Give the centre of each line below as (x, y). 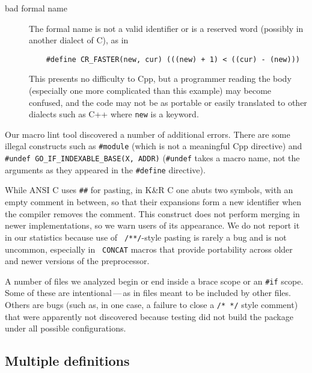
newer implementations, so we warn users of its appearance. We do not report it (152, 225)
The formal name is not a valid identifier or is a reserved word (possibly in (166, 28)
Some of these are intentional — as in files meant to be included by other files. (148, 293)
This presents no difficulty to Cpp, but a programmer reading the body (160, 79)
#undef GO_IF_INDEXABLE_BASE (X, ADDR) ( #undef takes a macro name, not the (152, 158)
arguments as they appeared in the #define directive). (105, 169)
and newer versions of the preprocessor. (77, 261)
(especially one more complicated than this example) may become (150, 91)
